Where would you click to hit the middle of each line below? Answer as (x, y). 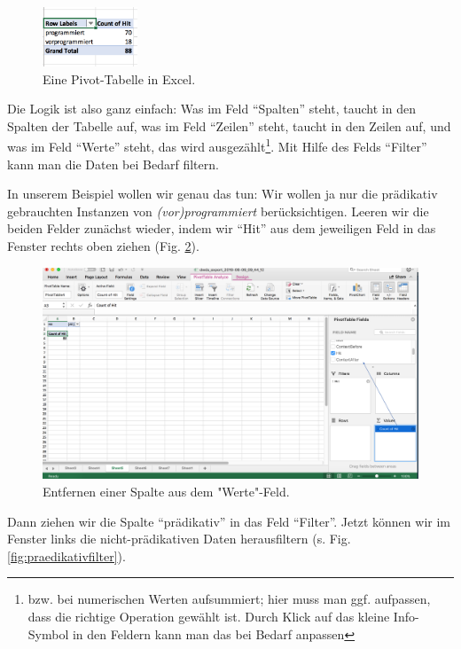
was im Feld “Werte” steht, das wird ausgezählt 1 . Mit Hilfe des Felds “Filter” (217, 145)
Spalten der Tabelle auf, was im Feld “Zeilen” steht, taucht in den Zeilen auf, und (229, 125)
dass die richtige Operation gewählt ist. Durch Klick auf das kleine (209, 617)
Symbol (48, 633)
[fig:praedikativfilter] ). (66, 555)
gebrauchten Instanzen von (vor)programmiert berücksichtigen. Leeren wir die (218, 211)
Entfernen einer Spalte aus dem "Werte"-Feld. (166, 492)
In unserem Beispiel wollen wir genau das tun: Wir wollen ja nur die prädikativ (223, 194)
